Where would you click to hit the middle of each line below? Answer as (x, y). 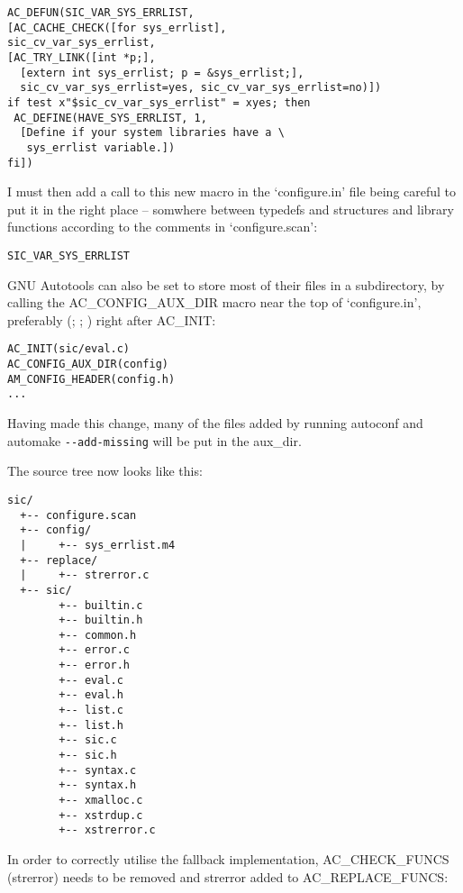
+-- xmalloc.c (101, 801)
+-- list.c (91, 711)
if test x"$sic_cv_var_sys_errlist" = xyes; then (159, 102)
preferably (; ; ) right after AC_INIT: (112, 319)
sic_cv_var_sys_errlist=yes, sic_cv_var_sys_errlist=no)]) (201, 88)
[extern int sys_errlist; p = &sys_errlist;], (162, 73)
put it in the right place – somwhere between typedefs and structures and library (231, 209)
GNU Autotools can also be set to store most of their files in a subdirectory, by (226, 284)
